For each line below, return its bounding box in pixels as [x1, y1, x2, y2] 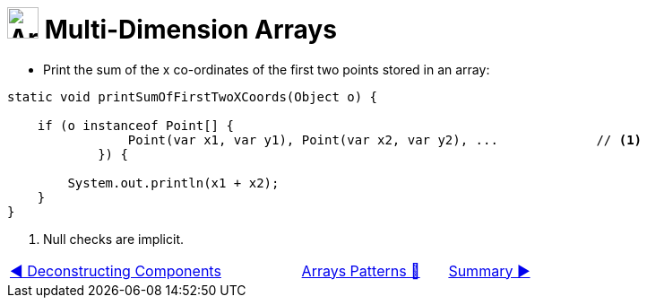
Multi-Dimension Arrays [44, 14, 337, 45]
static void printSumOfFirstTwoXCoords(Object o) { [7, 89, 378, 104]
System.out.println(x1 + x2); [67, 175, 280, 190]
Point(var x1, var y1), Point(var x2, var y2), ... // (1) [127, 132, 643, 147]
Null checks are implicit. [43, 231, 185, 247]
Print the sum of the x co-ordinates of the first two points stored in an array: [43, 61, 490, 77]
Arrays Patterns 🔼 [301, 261, 420, 280]
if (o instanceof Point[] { [37, 118, 234, 133]
